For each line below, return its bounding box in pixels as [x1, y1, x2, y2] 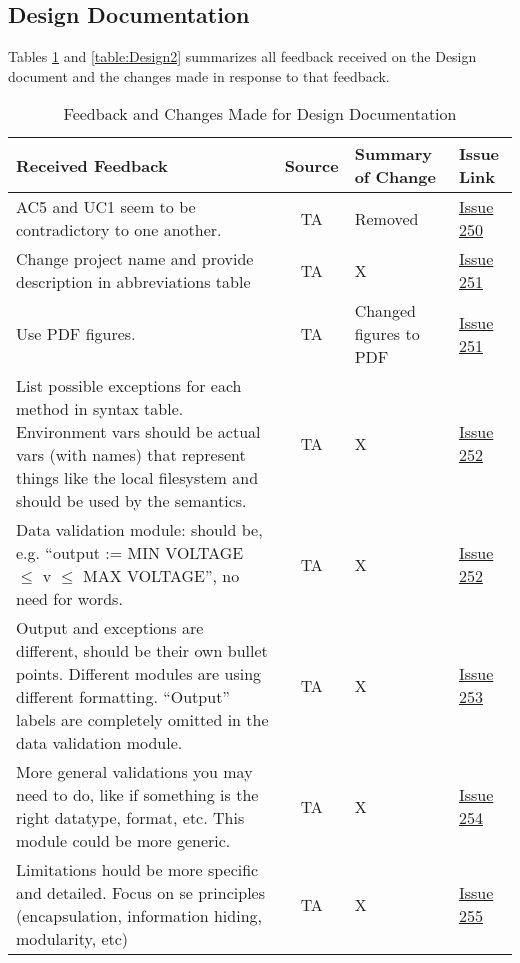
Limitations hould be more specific [16, 858, 259, 882]
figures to [354, 322, 420, 346]
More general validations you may [16, 760, 253, 784]
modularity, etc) [16, 927, 129, 951]
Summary [354, 142, 433, 166]
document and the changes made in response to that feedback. [8, 65, 390, 86]
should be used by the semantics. [16, 489, 247, 513]
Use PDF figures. [16, 322, 136, 346]
